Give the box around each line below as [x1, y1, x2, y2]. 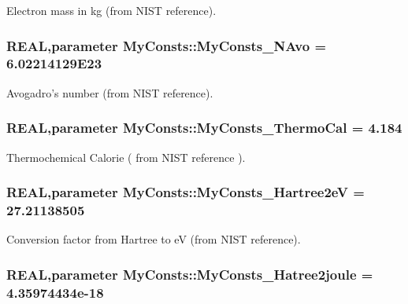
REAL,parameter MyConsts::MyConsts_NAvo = [6, 35, 327, 55]
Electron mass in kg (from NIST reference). [6, 2, 217, 18]
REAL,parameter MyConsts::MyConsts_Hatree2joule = [6, 264, 373, 284]
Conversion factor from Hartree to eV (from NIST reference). [6, 231, 301, 247]
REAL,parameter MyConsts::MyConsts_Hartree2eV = [6, 182, 365, 202]
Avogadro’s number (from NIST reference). [6, 84, 213, 101]
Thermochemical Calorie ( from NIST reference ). [6, 148, 246, 165]
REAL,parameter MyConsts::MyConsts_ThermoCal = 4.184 [6, 118, 402, 137]
